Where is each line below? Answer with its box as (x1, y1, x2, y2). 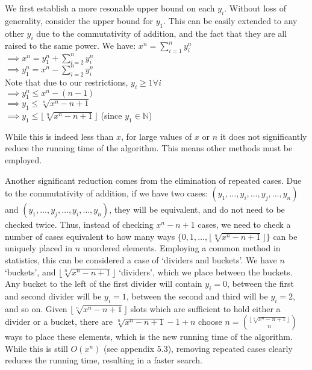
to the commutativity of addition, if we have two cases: (5, 187, 208, 199)
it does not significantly (220, 130, 307, 142)
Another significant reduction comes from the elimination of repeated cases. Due (5, 174, 302, 186)
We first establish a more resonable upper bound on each (5, 2, 215, 14)
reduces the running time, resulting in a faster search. (5, 354, 202, 366)
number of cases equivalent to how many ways (5, 230, 175, 242)
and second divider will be (5, 289, 102, 302)
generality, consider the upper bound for (5, 14, 154, 27)
